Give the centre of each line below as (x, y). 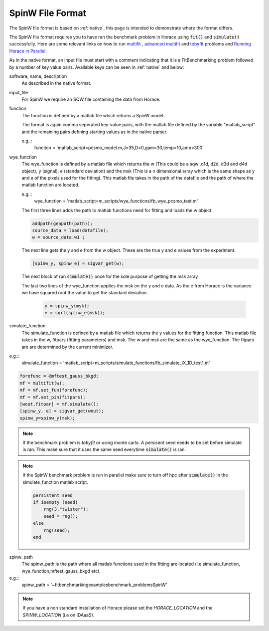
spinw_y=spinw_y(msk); (47, 418)
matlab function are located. (51, 185)
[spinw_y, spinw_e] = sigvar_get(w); (78, 264)
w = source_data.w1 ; (59, 237)
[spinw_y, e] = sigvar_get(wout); (62, 411)
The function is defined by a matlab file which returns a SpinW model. (93, 115)
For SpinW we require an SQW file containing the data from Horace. (91, 99)
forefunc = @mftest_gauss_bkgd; (59, 376)
